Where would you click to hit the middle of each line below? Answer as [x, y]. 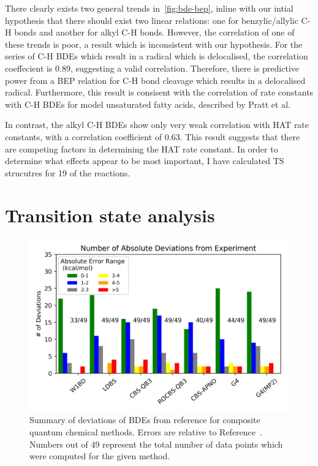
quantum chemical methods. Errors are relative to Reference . [146, 432]
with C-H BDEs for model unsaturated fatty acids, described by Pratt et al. [148, 104]
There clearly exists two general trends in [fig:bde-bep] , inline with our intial [149, 8]
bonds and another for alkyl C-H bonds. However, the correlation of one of [154, 32]
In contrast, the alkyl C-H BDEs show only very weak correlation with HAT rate [157, 125]
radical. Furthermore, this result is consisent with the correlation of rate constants [159, 92]
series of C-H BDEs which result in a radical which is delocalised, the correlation [157, 56]
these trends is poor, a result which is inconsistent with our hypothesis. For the [154, 44]
